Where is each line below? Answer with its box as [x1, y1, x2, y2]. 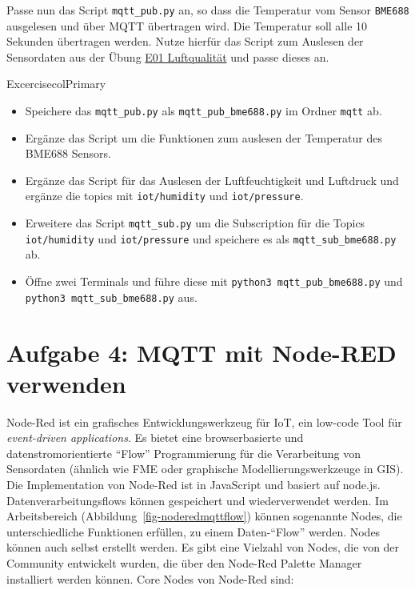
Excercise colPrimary [6, 75, 106, 92]
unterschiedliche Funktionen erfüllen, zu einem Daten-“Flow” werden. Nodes [6, 523, 381, 540]
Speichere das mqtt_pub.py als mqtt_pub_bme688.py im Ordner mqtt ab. [25, 102, 382, 119]
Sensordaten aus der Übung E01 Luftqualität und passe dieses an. [6, 48, 329, 65]
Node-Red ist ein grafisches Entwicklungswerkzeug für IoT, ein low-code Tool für [6, 413, 402, 430]
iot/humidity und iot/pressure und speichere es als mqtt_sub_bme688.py [25, 230, 397, 247]
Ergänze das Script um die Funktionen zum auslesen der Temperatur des [25, 129, 382, 146]
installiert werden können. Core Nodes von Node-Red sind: [6, 570, 294, 587]
